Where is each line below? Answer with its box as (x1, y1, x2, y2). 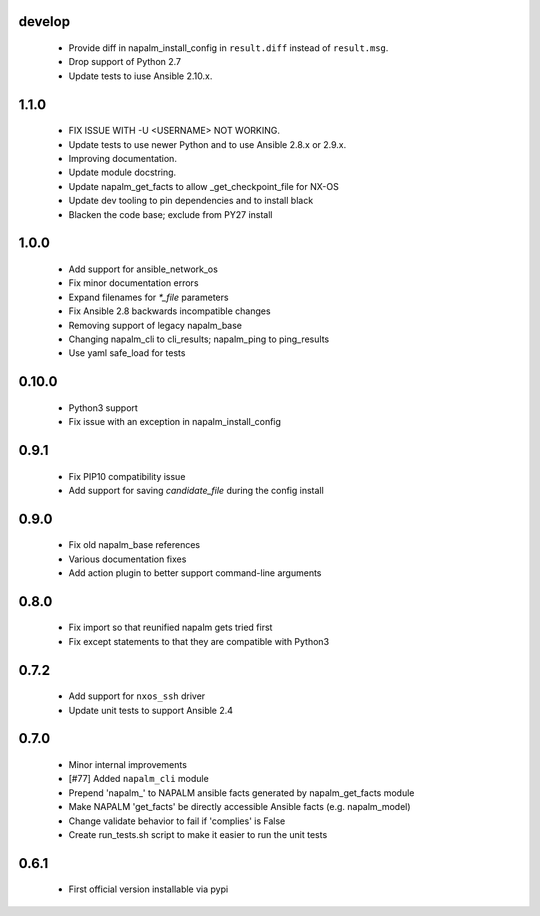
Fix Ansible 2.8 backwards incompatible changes (68, 305, 271, 317)
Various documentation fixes (68, 553, 187, 565)
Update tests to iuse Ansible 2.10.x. (68, 70, 213, 82)
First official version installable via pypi (68, 883, 229, 895)
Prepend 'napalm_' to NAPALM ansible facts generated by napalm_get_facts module (68, 786, 415, 799)
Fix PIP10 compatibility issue (68, 470, 186, 482)
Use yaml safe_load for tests (68, 347, 186, 359)
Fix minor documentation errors (68, 277, 199, 289)
